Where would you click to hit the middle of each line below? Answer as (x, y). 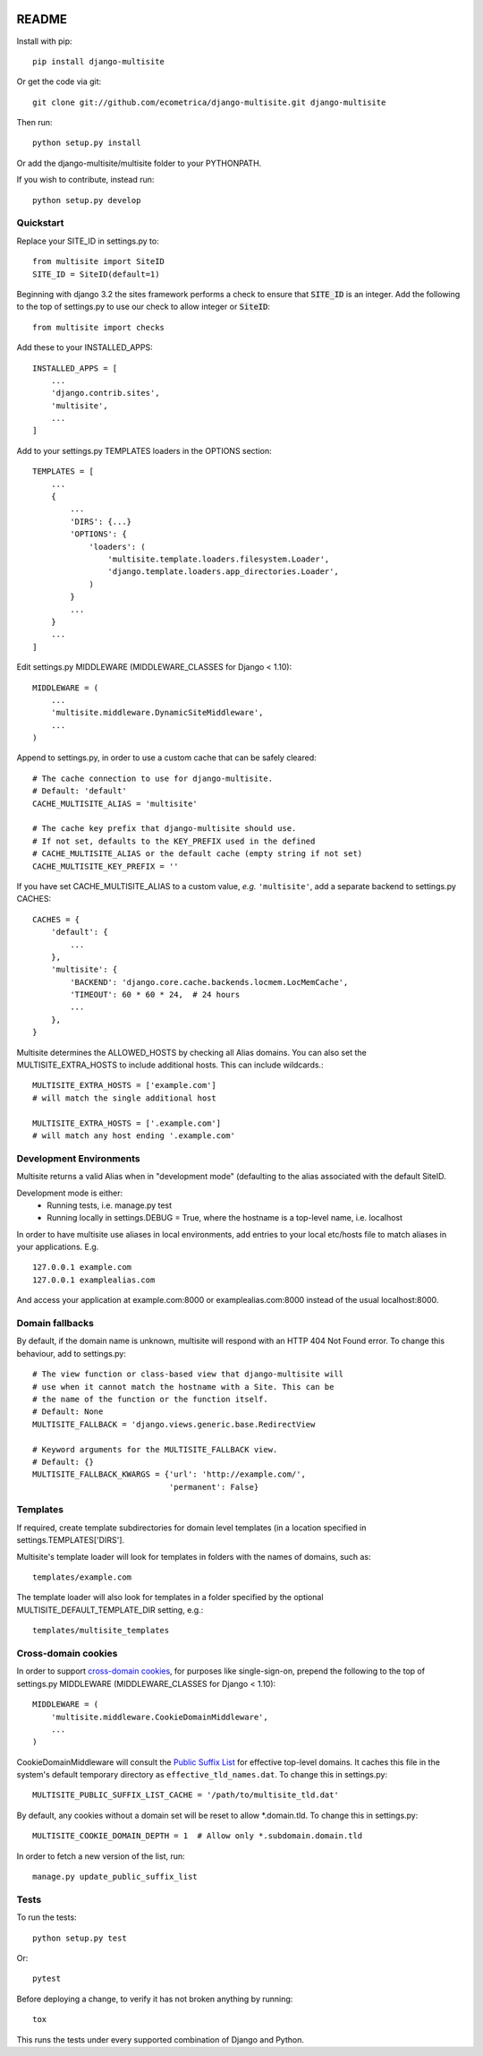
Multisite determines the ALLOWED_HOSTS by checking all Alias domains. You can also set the (191, 1052)
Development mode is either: (70, 1193)
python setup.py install (87, 143)
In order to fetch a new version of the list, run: (101, 1856)
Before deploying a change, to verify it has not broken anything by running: (155, 1999)
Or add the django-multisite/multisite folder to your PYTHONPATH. (139, 163)
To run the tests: (47, 1917)
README (42, 19)
